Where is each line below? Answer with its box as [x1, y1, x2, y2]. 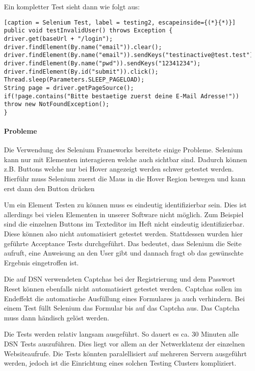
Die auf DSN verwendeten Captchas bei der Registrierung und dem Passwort [4, 274, 235, 284]
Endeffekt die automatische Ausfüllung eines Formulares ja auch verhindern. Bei [4, 293, 245, 303]
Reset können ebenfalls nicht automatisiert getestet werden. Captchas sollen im [4, 283, 242, 293]
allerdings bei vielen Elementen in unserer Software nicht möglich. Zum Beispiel [4, 209, 244, 219]
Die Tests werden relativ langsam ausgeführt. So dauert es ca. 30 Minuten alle [4, 329, 239, 339]
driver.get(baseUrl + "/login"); [4, 35, 113, 42]
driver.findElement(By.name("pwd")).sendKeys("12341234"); [4, 59, 201, 67]
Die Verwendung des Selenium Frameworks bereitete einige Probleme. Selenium [4, 144, 243, 155]
